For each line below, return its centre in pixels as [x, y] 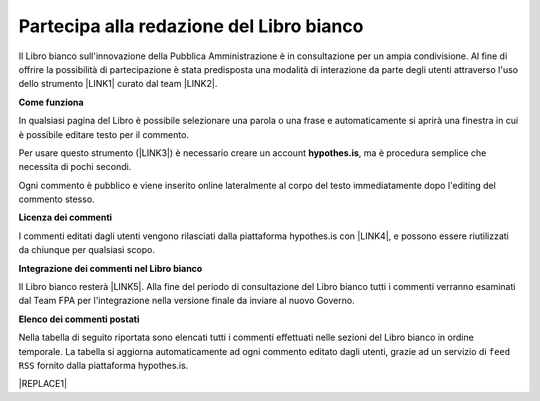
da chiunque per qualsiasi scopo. [86, 250]
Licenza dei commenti [65, 217]
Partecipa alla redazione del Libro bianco [191, 26]
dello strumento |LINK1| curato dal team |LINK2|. [118, 84]
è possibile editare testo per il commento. [104, 134]
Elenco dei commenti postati [79, 319]
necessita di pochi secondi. [75, 167]
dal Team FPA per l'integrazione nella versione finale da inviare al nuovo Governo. [186, 301]
